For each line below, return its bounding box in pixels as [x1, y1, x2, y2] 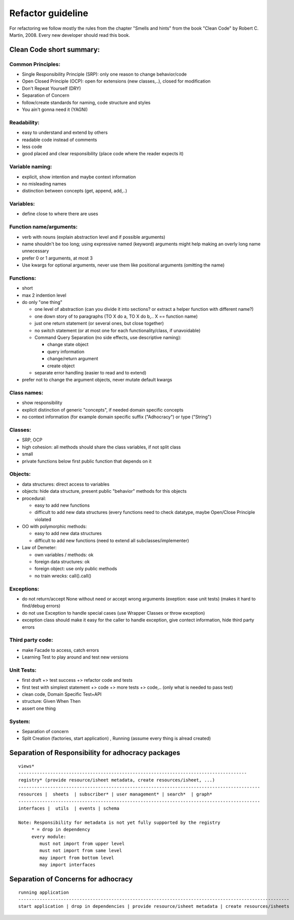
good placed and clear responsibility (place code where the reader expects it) [22, 151, 184, 157]
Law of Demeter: [22, 545, 57, 551]
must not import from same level [39, 848, 122, 853]
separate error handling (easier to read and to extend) [34, 369, 147, 375]
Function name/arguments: [9, 223, 78, 230]
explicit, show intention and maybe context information [22, 174, 136, 180]
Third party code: [9, 636, 53, 643]
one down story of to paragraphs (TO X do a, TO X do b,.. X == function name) [34, 313, 198, 319]
